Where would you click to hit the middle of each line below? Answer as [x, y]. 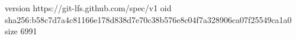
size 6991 [21, 31]
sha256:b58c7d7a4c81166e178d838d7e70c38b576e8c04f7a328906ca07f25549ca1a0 [148, 19]
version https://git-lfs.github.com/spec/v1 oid [88, 8]
